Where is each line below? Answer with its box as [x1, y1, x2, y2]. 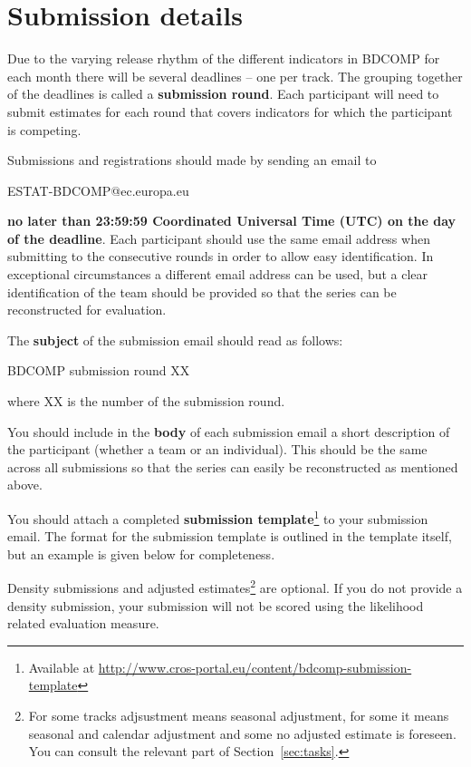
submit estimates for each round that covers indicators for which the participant [7, 102, 453, 121]
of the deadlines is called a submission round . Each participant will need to [7, 84, 439, 103]
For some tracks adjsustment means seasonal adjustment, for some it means [28, 706, 449, 725]
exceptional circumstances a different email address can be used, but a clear [7, 265, 428, 284]
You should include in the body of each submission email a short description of [7, 422, 450, 441]
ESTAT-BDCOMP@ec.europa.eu [7, 180, 189, 199]
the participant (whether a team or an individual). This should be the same [7, 440, 428, 459]
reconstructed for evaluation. [7, 300, 167, 319]
